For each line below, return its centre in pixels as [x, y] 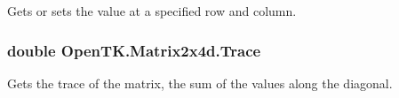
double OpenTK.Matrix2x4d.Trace [134, 50]
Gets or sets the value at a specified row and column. [152, 11]
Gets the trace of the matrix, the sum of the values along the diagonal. [200, 83]
